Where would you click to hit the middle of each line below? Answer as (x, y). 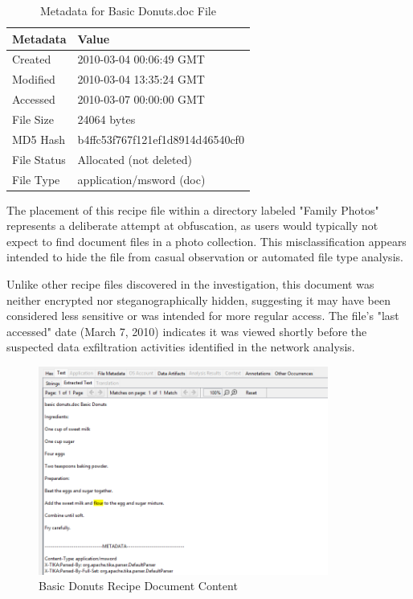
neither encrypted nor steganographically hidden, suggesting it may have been (198, 299)
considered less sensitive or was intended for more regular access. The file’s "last (203, 316)
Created (32, 59)
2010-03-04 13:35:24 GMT (141, 79)
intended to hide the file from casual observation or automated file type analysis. (205, 257)
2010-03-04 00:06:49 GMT (141, 59)
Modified (34, 79)
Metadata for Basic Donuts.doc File (128, 10)
